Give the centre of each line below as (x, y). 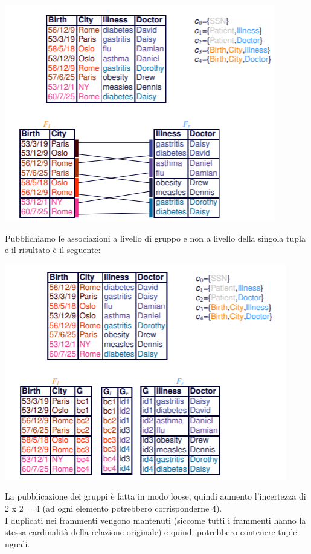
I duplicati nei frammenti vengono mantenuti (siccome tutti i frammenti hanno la (155, 520)
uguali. (18, 543)
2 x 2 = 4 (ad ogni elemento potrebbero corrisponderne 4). (114, 508)
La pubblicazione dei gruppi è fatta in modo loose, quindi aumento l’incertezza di (155, 496)
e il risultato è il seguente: (53, 250)
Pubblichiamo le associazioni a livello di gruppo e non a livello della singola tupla (155, 238)
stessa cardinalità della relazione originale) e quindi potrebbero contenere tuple (151, 532)
